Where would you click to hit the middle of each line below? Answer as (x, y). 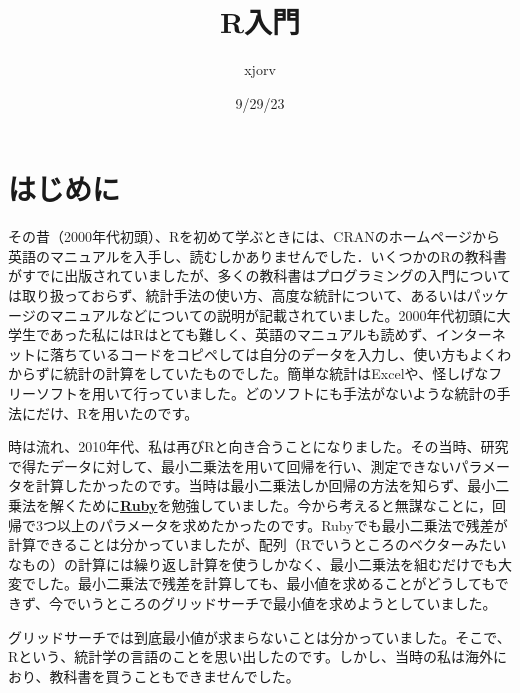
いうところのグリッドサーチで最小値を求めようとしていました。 (287, 602)
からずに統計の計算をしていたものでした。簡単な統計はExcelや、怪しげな (248, 373)
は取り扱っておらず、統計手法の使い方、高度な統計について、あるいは (237, 295)
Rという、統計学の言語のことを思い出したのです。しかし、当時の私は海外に (257, 656)
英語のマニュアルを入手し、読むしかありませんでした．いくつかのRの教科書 (257, 255)
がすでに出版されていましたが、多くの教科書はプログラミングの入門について (260, 275)
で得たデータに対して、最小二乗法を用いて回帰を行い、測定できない (231, 465)
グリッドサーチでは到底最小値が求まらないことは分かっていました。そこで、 (259, 636)
